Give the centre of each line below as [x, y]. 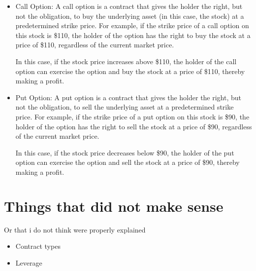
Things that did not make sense [114, 206]
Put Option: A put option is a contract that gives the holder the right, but [128, 97]
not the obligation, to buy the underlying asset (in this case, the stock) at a [130, 16]
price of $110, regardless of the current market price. [95, 45]
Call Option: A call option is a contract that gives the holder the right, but [129, 6]
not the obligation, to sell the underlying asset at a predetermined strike [125, 107]
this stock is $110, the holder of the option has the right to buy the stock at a [133, 35]
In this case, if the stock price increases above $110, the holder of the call [126, 61]
